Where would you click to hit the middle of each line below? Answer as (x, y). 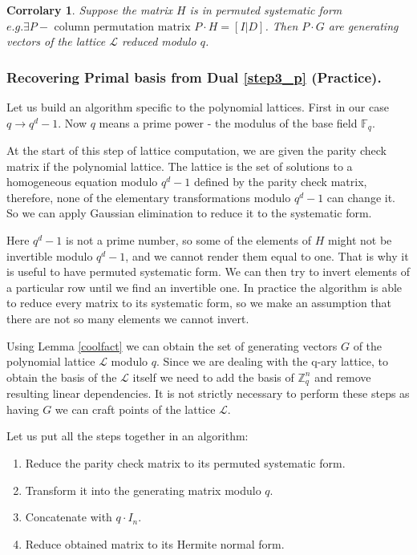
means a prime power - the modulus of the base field (228, 122)
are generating (363, 25)
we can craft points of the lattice (135, 409)
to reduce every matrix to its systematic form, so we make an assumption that (199, 303)
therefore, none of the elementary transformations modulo (149, 197)
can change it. (361, 197)
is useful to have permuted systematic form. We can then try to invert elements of (208, 271)
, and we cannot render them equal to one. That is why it (267, 255)
